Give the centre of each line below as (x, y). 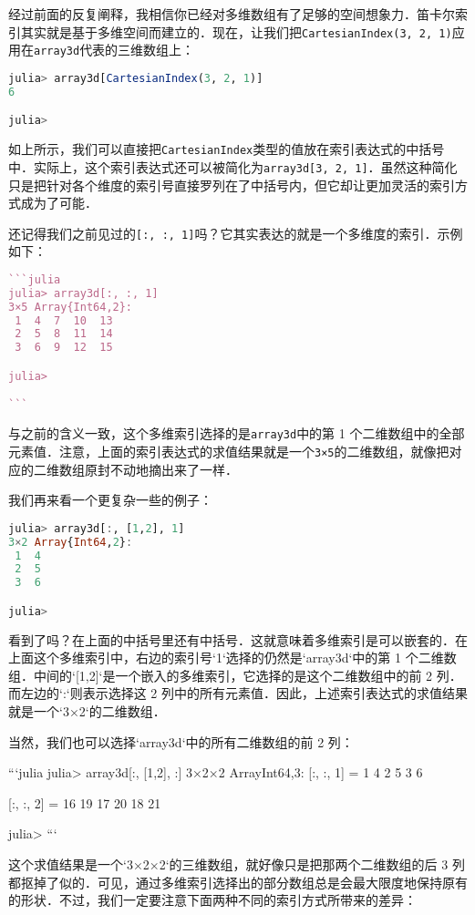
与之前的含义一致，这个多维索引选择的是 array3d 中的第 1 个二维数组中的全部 (237, 433)
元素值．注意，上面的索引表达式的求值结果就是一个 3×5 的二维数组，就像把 (229, 451)
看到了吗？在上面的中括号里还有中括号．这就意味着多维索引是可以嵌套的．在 (238, 639)
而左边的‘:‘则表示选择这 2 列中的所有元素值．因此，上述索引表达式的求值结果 (238, 693)
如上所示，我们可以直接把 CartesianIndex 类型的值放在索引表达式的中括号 (227, 149)
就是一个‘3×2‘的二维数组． (87, 711)
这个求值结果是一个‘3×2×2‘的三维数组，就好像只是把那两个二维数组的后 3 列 (237, 864)
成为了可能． (59, 203)
